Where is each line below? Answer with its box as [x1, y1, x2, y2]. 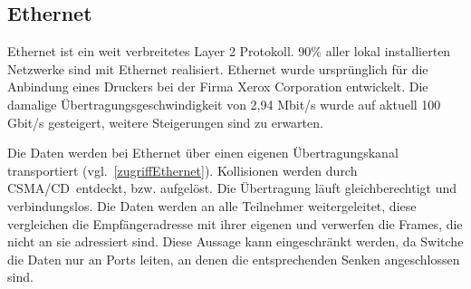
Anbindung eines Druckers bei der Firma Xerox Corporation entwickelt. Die [7, 77, 428, 96]
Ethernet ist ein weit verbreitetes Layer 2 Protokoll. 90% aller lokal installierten [7, 42, 451, 61]
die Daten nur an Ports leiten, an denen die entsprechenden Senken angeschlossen [7, 249, 460, 268]
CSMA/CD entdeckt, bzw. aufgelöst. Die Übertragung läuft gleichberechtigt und [7, 178, 457, 197]
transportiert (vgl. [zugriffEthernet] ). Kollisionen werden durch [7, 160, 358, 179]
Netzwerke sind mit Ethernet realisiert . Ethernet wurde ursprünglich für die [7, 59, 428, 78]
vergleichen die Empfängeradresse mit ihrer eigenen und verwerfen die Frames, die [7, 214, 463, 233]
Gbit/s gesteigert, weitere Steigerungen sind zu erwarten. [7, 112, 323, 131]
